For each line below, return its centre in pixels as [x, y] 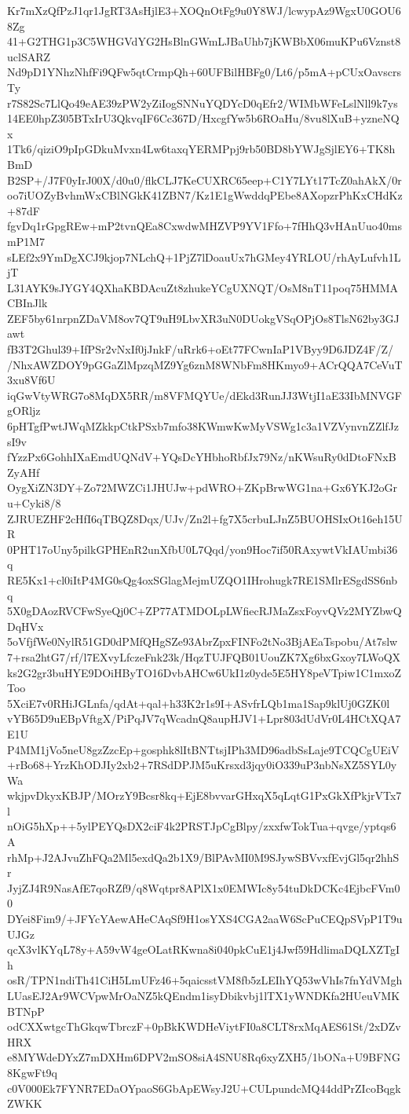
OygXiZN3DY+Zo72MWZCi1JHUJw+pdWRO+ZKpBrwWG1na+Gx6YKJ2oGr [203, 487]
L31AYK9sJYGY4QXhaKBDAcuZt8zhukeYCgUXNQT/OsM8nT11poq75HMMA [203, 287]
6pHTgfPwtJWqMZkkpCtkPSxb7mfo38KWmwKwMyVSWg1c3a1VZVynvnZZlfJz [203, 426]
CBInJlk [27, 303]
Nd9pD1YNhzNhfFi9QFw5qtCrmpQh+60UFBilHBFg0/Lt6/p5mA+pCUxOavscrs [204, 72]
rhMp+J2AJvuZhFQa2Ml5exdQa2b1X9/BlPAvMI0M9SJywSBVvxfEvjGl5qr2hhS [203, 857]
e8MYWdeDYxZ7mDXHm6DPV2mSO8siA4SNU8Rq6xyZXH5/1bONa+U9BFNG [204, 1057]
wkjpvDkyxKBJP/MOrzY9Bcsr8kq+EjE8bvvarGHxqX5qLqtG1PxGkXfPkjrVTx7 [204, 795]
